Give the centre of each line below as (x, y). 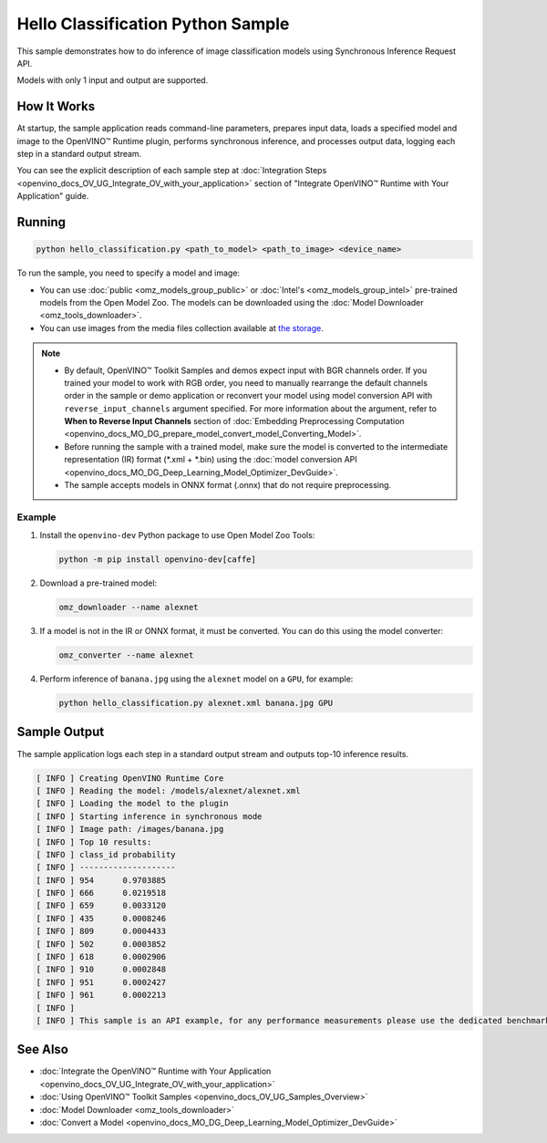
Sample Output (61, 732)
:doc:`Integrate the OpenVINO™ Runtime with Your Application (155, 1071)
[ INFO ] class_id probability (106, 854)
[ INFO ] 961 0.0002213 (101, 995)
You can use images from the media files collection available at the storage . (181, 327)
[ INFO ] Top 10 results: (94, 842)
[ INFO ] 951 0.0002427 (101, 982)
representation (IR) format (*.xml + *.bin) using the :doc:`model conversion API (211, 460)
